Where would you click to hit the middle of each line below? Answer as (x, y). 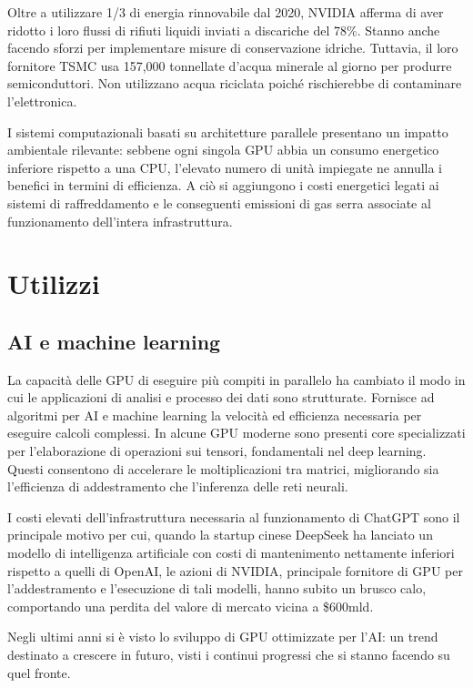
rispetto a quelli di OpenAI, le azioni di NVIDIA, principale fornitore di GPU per (235, 570)
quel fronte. (39, 672)
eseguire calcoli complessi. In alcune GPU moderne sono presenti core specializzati (236, 433)
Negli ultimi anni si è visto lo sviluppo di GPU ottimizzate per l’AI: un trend (223, 637)
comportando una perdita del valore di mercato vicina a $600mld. (191, 606)
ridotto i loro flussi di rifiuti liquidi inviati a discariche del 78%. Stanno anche (224, 30)
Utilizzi (54, 283)
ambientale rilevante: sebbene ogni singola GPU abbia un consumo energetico (223, 150)
